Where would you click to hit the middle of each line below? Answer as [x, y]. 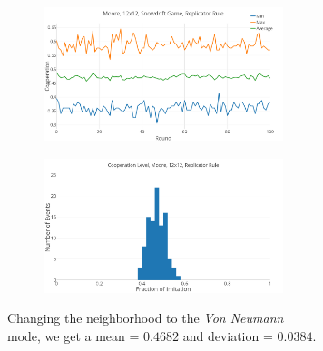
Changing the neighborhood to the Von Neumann [146, 318]
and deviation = [228, 335]
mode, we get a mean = [73, 335]
